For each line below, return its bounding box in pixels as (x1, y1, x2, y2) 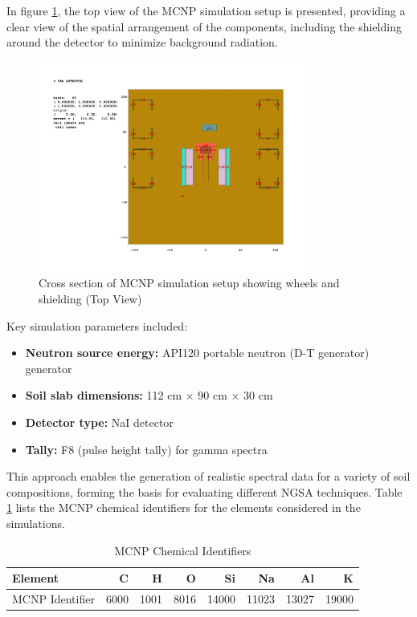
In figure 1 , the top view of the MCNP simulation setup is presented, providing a (6, 2, 406, 18)
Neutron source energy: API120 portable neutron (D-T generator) (25, 344, 370, 361)
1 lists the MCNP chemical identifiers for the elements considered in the (6, 499, 361, 516)
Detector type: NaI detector (25, 413, 174, 430)
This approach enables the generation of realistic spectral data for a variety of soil (6, 468, 411, 485)
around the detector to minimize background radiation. (6, 34, 278, 51)
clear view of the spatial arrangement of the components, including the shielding (6, 18, 402, 35)
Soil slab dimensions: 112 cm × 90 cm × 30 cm (25, 387, 273, 404)
